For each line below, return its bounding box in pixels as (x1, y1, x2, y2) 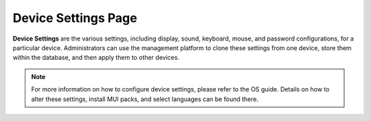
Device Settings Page (12, 10, 137, 25)
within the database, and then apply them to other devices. (12, 54, 180, 62)
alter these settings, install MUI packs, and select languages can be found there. (31, 95, 259, 103)
